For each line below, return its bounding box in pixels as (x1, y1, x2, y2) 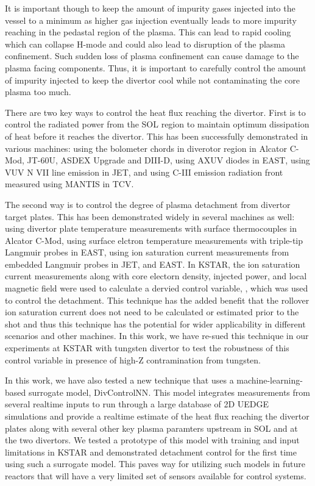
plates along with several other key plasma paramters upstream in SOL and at (5, 421, 298, 434)
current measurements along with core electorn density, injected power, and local (5, 270, 307, 282)
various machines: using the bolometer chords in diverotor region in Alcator (5, 141, 287, 154)
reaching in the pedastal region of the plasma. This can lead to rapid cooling (5, 26, 291, 38)
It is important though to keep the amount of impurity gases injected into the (5, 2, 296, 14)
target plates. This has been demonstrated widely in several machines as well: (5, 210, 295, 223)
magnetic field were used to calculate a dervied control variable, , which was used (5, 282, 308, 295)
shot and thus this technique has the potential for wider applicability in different (5, 317, 306, 330)
